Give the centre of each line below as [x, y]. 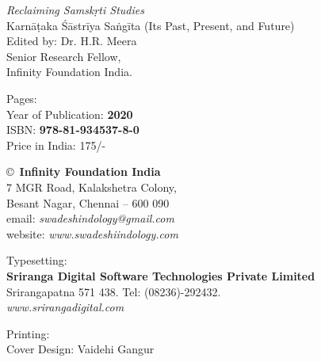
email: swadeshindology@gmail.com [90, 218]
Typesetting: [37, 260]
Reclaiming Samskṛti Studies [75, 10]
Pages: [22, 98]
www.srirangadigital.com [65, 307]
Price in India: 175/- [56, 145]
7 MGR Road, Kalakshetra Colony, [92, 187]
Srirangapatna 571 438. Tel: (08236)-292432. [114, 291]
